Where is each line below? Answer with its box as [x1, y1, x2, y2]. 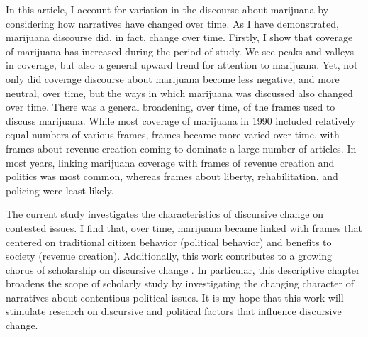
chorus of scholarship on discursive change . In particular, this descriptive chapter [6, 262, 360, 277]
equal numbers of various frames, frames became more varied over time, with [6, 127, 340, 142]
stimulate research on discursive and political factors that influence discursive [6, 304, 342, 319]
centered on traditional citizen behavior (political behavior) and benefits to [6, 234, 332, 249]
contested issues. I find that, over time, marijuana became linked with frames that [6, 220, 362, 235]
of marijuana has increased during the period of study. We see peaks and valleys [6, 43, 355, 58]
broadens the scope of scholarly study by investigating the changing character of [6, 276, 354, 291]
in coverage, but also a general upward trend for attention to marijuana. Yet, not [6, 57, 358, 72]
